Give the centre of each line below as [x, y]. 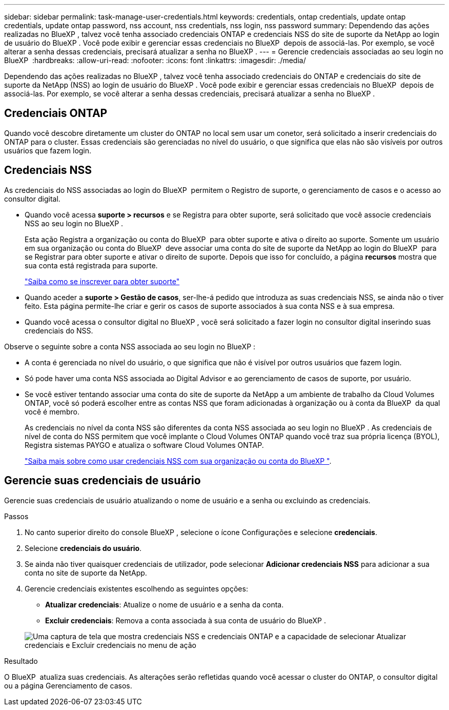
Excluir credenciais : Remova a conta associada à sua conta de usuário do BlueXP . [186, 620]
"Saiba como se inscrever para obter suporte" [102, 281]
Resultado [21, 661]
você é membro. [52, 411]
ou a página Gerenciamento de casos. [68, 685]
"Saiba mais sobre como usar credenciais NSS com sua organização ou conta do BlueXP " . [178, 461]
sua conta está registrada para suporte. [91, 265]
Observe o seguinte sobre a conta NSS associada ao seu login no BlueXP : [130, 346]
